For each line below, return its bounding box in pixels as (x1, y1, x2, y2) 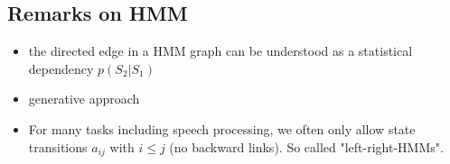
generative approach (28, 89, 140, 108)
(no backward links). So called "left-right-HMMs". (169, 137, 444, 156)
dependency (28, 59, 94, 77)
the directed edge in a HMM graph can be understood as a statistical (28, 41, 413, 60)
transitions (28, 137, 88, 156)
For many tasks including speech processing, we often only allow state (28, 119, 416, 138)
